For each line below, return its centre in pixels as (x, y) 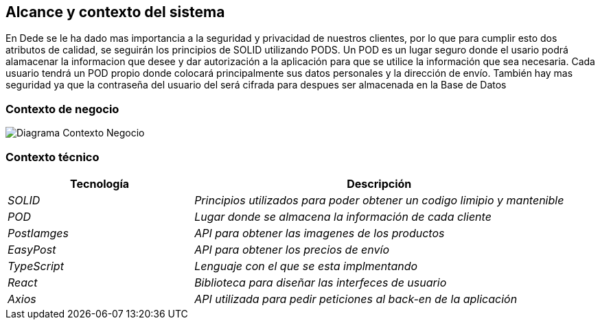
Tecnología (100, 183)
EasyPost (32, 249)
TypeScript (36, 266)
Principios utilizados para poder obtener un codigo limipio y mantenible (379, 200)
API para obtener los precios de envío (292, 249)
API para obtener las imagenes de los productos (320, 233)
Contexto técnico (53, 157)
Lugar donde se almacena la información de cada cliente (343, 216)
